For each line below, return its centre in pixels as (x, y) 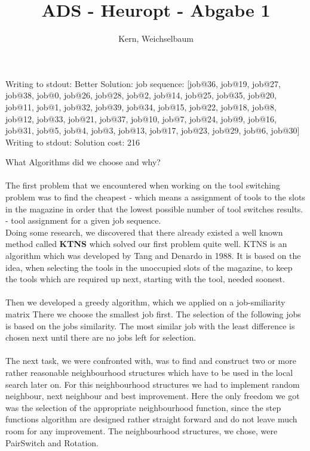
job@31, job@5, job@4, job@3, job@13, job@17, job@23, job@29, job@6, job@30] (153, 130)
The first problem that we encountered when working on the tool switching (143, 185)
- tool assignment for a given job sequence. (83, 220)
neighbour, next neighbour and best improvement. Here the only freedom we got (153, 396)
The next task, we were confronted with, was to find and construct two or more (151, 361)
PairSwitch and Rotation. (52, 442)
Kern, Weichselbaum (156, 38)
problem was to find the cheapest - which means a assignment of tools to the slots (155, 197)
